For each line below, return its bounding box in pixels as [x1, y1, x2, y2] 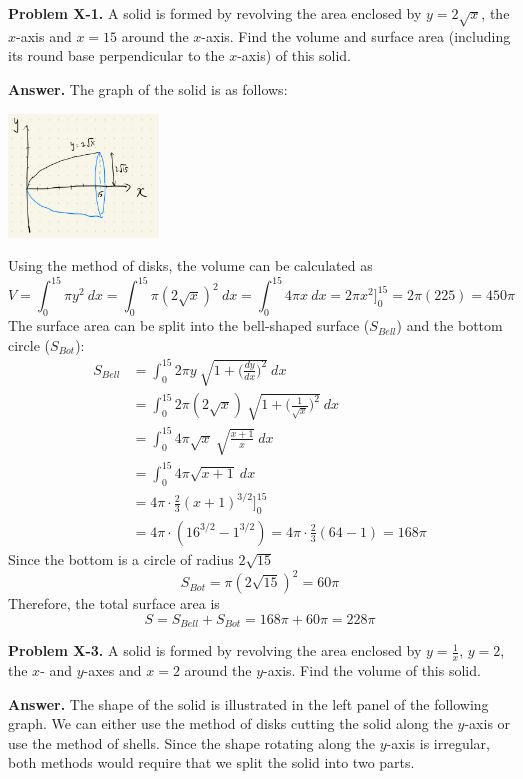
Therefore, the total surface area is [8, 593, 220, 614]
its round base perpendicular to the [8, 45, 225, 66]
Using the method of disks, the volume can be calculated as [8, 255, 373, 276]
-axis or [464, 713, 511, 734]
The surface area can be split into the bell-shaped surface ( [8, 315, 370, 336]
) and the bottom [396, 315, 503, 336]
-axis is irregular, [386, 732, 490, 753]
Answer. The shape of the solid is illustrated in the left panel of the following [8, 693, 489, 714]
